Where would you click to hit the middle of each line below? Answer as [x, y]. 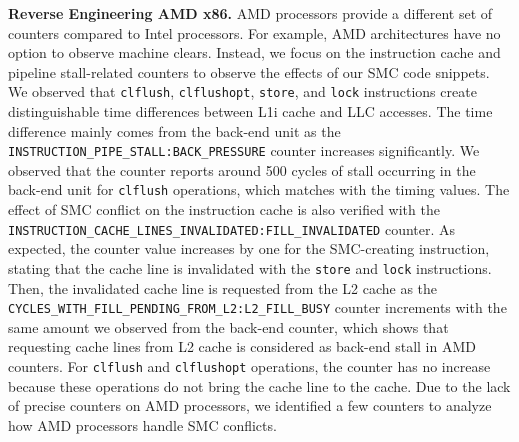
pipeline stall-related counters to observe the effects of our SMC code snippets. [249, 71]
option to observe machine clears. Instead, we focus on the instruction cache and [254, 52]
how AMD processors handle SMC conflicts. [142, 424]
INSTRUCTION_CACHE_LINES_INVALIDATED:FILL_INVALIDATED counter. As [232, 228]
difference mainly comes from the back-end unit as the [174, 130]
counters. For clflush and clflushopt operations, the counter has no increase [249, 366]
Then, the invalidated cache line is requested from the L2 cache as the [223, 287]
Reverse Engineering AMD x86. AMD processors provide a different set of [250, 13]
